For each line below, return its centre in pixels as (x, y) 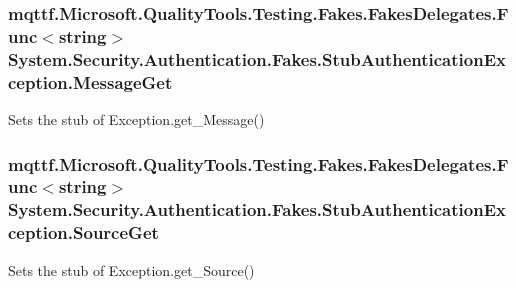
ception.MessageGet (90, 81)
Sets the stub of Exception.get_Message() (136, 118)
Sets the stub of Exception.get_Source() (131, 269)
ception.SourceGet (83, 232)
